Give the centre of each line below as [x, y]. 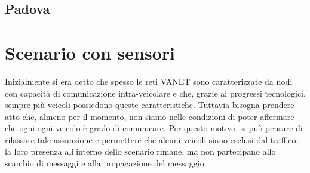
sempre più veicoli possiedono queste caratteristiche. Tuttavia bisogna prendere [150, 105]
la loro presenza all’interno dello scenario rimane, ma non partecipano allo [140, 151]
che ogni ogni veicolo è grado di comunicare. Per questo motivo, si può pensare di [154, 128]
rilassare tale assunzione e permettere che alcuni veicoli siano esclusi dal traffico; [152, 139]
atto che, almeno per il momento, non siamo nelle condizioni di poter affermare [150, 116]
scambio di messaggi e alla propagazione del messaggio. [106, 163]
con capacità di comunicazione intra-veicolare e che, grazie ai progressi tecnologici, [155, 93]
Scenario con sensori [90, 52]
